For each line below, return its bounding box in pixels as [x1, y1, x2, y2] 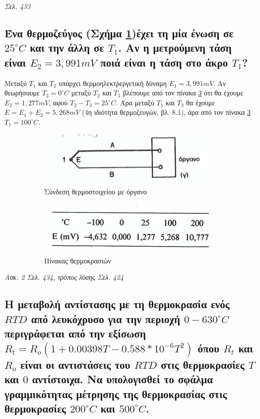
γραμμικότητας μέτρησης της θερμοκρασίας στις [4, 386, 227, 401]
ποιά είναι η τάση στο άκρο [100, 54, 228, 70]
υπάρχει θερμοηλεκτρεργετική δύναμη [59, 78, 167, 88]
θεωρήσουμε [4, 87, 40, 98]
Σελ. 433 [4, 1, 31, 11]
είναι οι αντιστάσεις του [20, 356, 130, 372]
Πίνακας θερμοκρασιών [44, 255, 111, 265]
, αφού [49, 97, 68, 107]
